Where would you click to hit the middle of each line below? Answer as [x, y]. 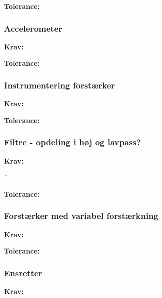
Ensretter [23, 273]
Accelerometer [33, 28]
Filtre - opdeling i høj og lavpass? [72, 142]
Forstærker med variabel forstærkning [81, 216]
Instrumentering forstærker [60, 85]
